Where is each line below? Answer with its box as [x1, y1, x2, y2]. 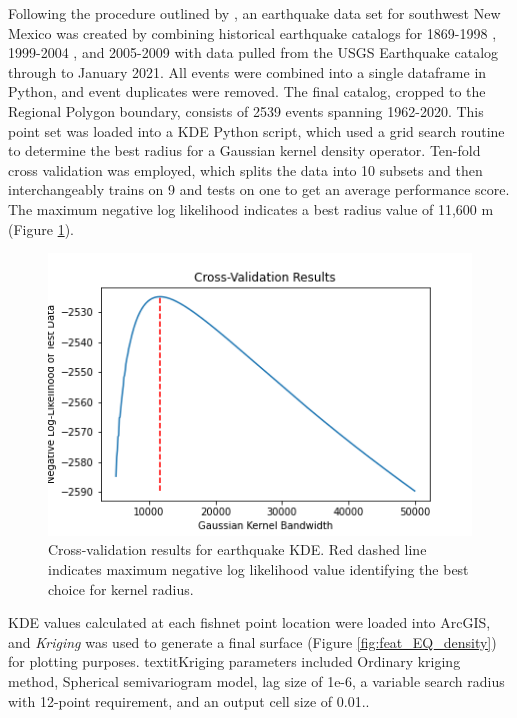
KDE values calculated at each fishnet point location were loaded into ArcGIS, [8, 612, 491, 633]
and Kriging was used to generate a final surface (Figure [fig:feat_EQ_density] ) [8, 631, 497, 652]
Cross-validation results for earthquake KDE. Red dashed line [48, 539, 427, 560]
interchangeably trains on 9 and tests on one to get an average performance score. [8, 179, 510, 200]
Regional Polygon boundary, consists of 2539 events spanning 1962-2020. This [8, 100, 484, 121]
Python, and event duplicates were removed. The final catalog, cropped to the [8, 81, 486, 102]
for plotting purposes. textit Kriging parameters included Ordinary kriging [8, 651, 461, 672]
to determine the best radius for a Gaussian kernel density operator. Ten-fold [8, 140, 481, 161]
